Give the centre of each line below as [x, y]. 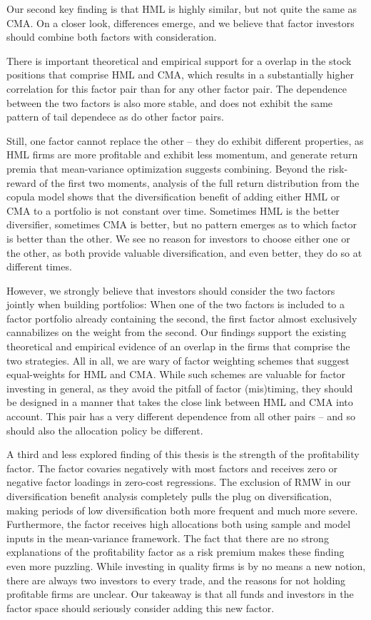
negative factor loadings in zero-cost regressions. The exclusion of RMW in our [179, 482]
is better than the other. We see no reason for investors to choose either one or [178, 238]
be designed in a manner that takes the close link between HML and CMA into [180, 402]
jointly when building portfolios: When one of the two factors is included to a [176, 304]
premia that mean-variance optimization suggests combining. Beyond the [166, 168]
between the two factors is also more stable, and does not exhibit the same [170, 102]
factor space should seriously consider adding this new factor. [141, 608]
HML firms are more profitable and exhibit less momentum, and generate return [182, 154]
